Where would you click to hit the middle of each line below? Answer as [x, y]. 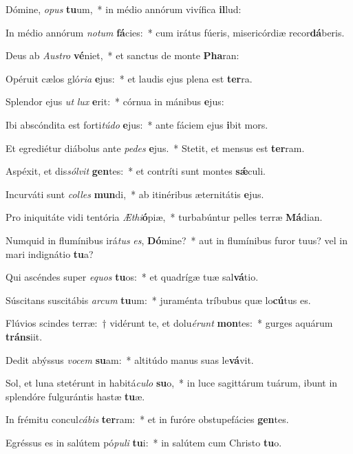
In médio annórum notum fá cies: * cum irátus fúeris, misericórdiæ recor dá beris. [175, 32]
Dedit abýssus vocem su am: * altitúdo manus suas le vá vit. [130, 359]
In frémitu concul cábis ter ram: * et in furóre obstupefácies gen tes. [147, 419]
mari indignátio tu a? [50, 253]
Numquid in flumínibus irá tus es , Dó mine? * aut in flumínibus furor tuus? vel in [177, 240]
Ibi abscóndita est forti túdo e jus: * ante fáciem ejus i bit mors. [137, 124]
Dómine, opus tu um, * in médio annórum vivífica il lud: [124, 9]
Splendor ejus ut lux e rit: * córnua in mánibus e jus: [115, 101]
